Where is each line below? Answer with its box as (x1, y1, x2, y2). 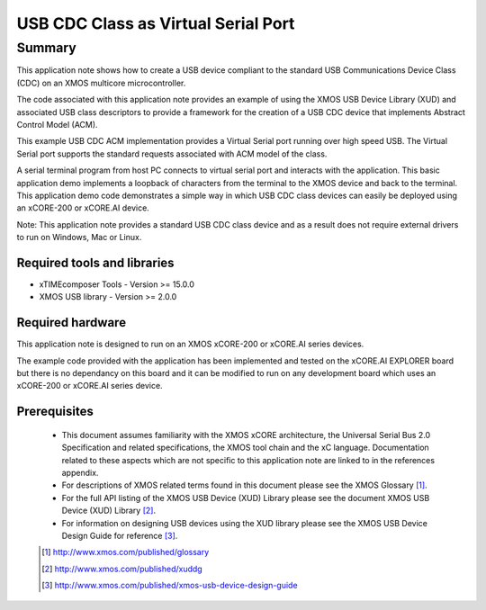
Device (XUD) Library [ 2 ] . (61, 505, 157, 516)
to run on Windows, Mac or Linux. (16, 232, 142, 243)
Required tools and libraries (16, 255, 175, 270)
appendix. (61, 468, 99, 479)
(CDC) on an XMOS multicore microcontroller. (16, 77, 186, 88)
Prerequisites (16, 404, 94, 419)
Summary (16, 40, 76, 56)
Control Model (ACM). (16, 119, 98, 130)
